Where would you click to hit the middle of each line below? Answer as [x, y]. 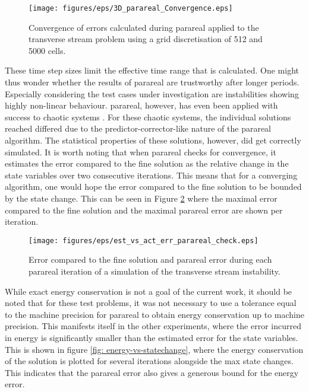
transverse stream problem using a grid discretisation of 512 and [146, 39]
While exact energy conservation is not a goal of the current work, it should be [149, 291]
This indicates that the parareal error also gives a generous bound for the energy [152, 372]
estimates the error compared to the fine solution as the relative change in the [147, 163]
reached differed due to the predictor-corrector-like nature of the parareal [138, 128]
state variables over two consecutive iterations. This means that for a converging [151, 175]
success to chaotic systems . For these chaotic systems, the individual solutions [148, 117]
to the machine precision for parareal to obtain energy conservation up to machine [154, 314]
